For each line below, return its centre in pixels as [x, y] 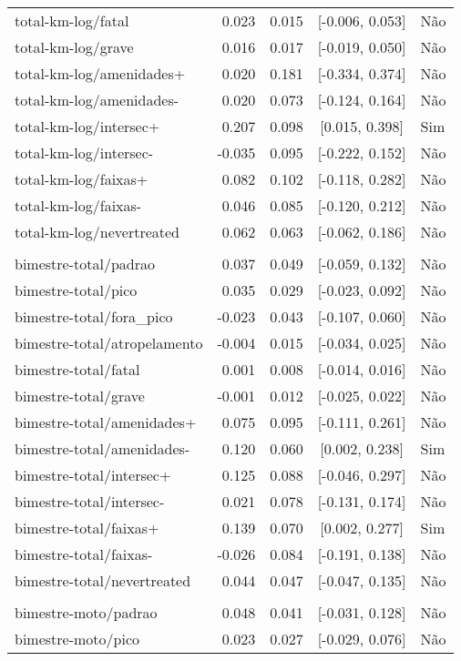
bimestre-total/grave [80, 396]
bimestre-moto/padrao [86, 612]
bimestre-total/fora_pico [94, 316]
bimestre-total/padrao [85, 264]
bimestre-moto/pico [77, 639]
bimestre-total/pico [76, 290]
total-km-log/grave [74, 47]
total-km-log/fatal [72, 20]
